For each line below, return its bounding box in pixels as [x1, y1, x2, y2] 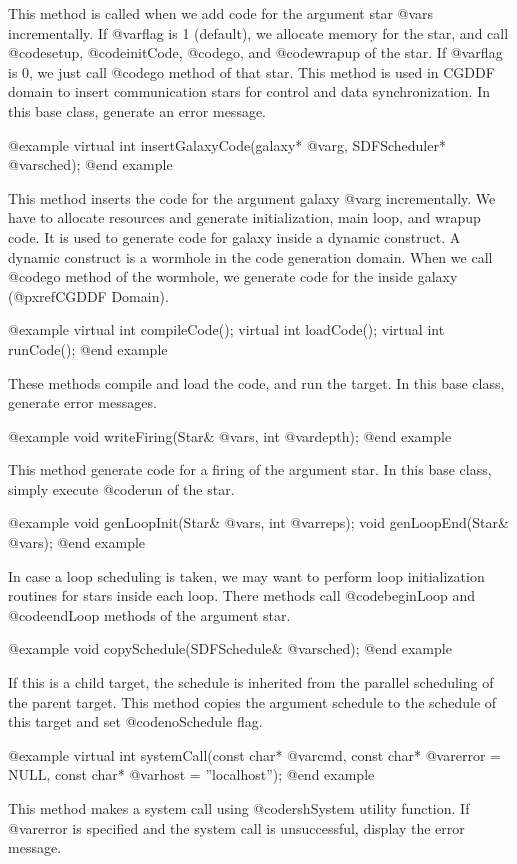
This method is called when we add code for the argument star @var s [8, 3, 434, 23]
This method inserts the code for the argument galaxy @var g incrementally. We [8, 187, 496, 208]
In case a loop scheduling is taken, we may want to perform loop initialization [8, 565, 485, 586]
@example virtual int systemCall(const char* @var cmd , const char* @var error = [8, 744, 501, 765]
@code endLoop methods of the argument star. [8, 604, 291, 625]
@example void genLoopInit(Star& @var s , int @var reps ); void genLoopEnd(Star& [8, 512, 509, 533]
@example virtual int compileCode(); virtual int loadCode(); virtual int [8, 319, 445, 340]
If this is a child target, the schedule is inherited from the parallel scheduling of [8, 672, 494, 693]
